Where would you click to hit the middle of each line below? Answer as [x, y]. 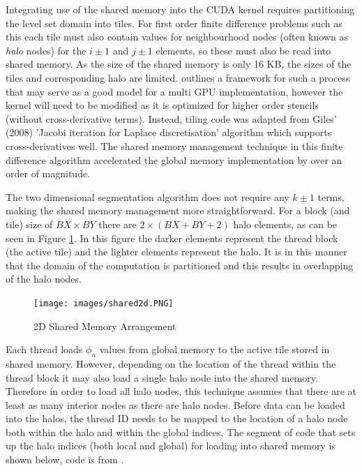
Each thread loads [44, 349]
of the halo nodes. [44, 279]
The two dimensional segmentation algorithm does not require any [148, 196]
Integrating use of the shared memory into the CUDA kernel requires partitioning [180, 9]
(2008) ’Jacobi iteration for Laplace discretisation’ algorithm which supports [169, 132]
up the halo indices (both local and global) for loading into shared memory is [171, 446]
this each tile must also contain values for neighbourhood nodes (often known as [177, 37]
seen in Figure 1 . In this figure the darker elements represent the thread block [172, 238]
